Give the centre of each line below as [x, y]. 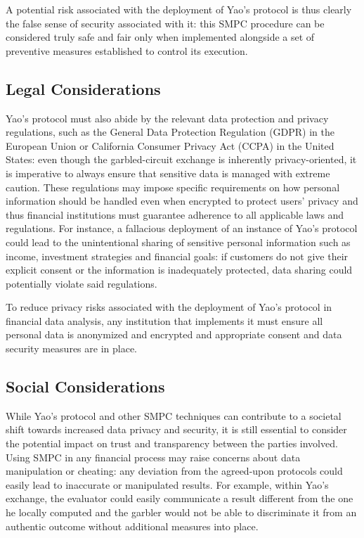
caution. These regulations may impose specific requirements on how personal [173, 187]
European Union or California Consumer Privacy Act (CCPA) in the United [170, 145]
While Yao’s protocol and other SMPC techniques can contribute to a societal [174, 415]
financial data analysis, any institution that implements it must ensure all [164, 320]
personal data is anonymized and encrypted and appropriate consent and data [174, 334]
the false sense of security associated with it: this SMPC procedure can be [165, 23]
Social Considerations [85, 386]
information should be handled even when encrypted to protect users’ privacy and [182, 201]
